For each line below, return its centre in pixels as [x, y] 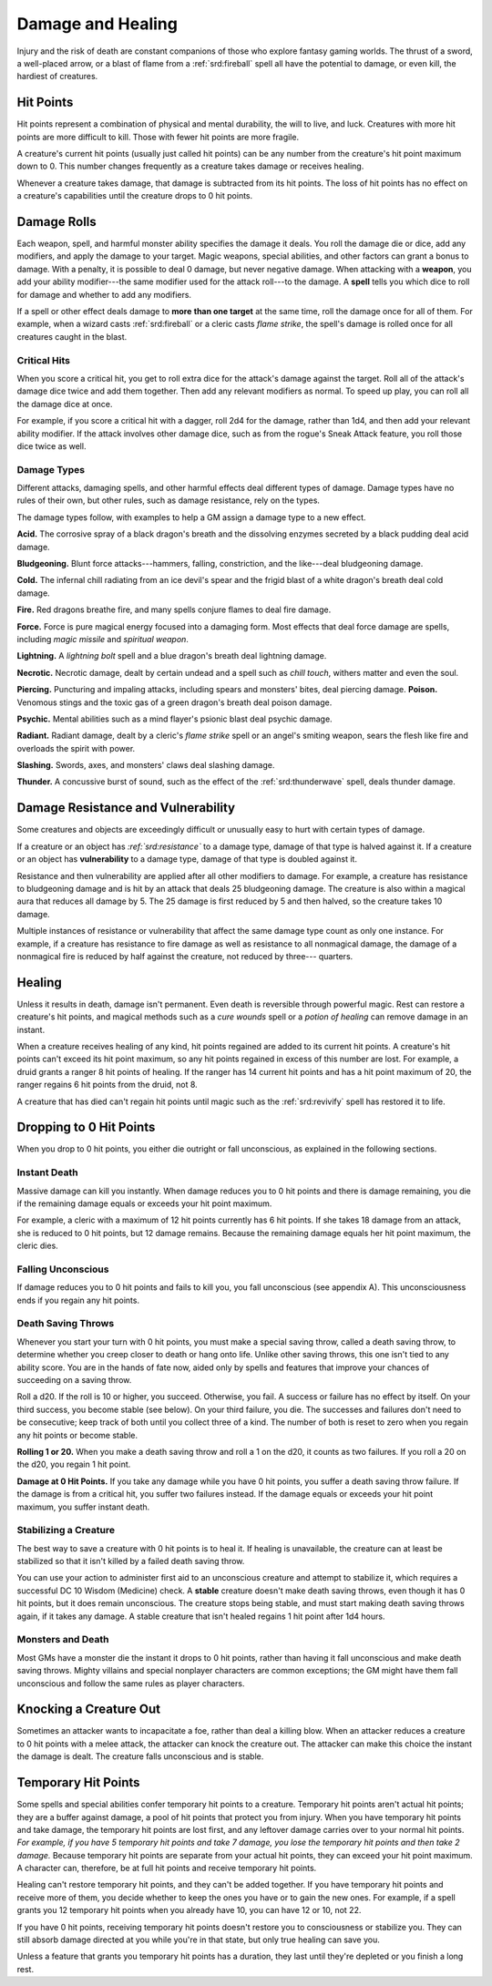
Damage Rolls [57, 222]
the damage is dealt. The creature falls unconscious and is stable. [140, 1756]
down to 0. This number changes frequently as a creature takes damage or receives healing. [190, 166]
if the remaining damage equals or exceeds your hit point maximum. [144, 1203]
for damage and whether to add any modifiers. [104, 294]
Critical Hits [43, 360]
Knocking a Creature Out [89, 1710]
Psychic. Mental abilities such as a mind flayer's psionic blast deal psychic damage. [174, 719]
